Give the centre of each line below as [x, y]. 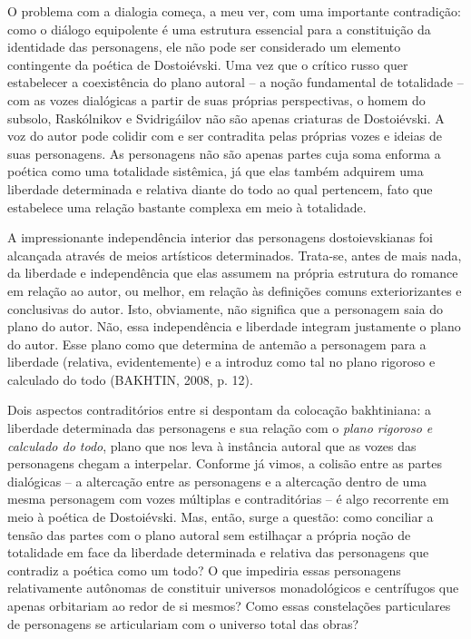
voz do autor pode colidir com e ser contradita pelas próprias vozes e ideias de [225, 136]
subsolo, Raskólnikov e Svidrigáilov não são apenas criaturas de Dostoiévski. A [226, 118]
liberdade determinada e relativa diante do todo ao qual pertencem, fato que [220, 188]
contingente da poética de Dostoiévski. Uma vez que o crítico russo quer [208, 64]
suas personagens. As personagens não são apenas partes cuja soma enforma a [224, 153]
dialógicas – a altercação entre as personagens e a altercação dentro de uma [217, 481]
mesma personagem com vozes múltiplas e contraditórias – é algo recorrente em [228, 499]
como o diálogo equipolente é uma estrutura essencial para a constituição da [219, 29]
